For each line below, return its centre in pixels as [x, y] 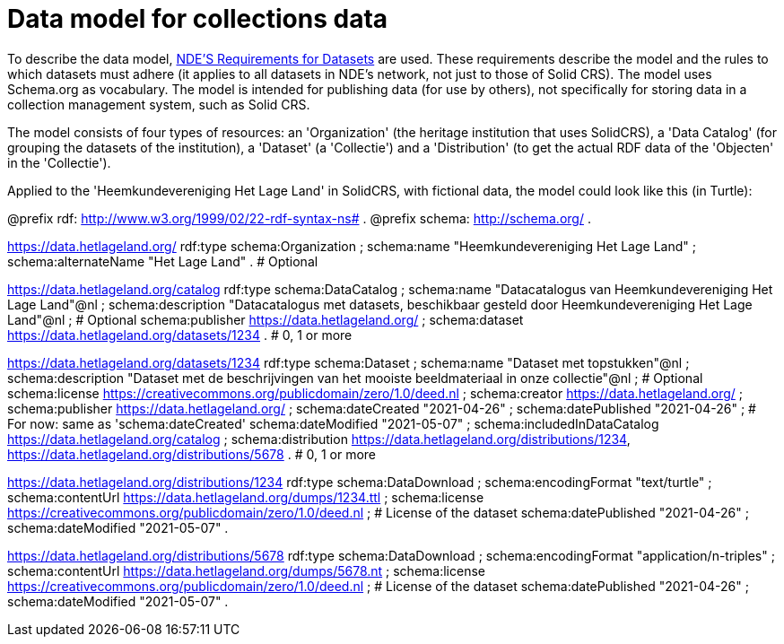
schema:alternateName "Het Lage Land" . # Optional [163, 261]
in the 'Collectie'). [59, 162]
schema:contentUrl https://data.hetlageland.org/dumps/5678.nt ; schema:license [246, 570]
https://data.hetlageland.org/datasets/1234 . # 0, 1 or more [180, 335]
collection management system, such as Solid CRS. [159, 104]
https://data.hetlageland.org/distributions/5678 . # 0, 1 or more [192, 454]
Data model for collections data [198, 19]
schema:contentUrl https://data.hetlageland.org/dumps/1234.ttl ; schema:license [246, 497]
